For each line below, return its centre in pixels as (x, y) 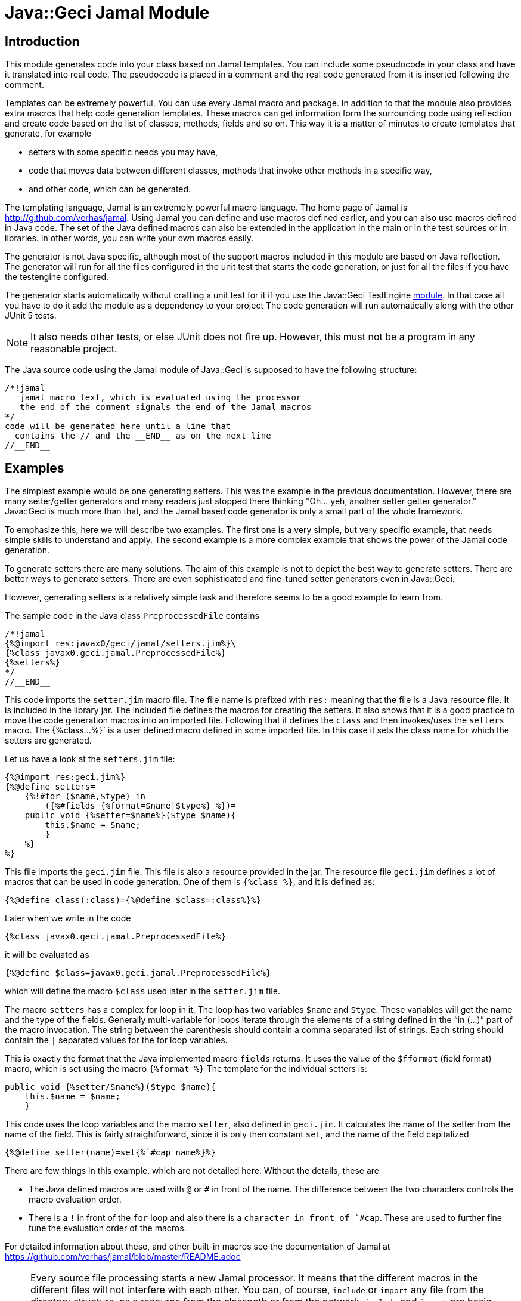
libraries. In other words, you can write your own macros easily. (129, 238)
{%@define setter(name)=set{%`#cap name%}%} (111, 1153)
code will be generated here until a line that (118, 426)
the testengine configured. (57, 277)
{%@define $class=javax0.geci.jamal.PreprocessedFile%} (138, 973)
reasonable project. (74, 349)
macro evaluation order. (75, 1200)
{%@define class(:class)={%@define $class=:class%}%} (133, 900)
